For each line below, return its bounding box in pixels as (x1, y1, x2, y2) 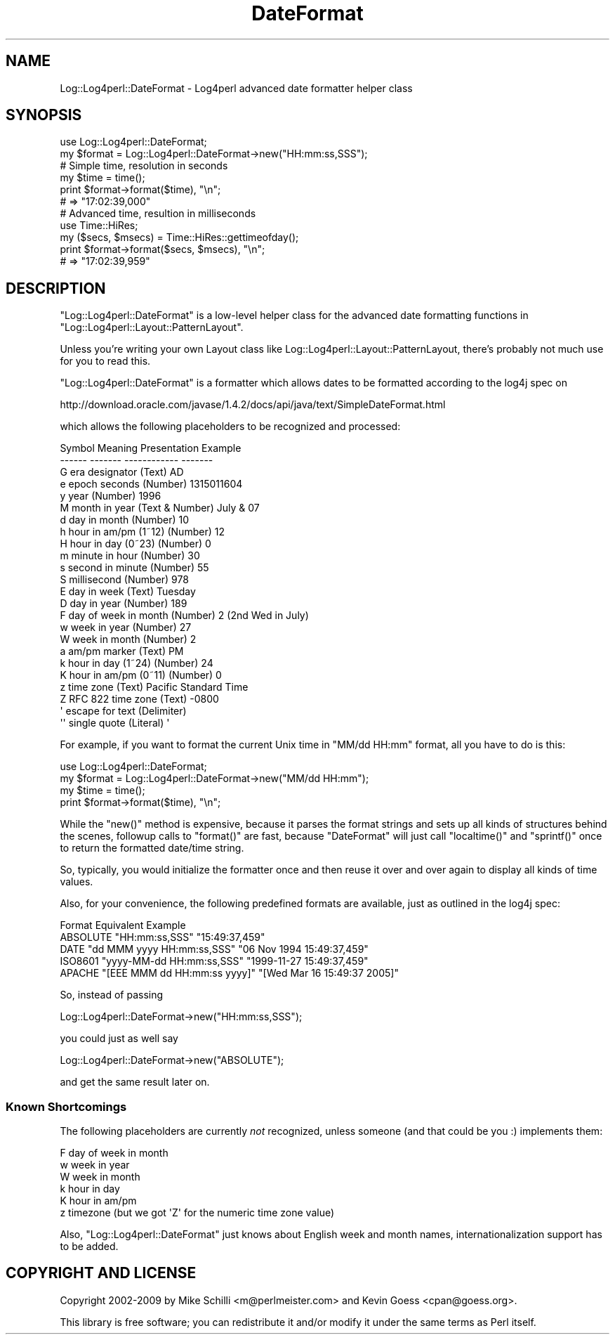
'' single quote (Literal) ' (60, 717, 170, 729)
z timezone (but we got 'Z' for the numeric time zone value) (60, 1206, 335, 1219)
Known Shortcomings (6, 1099, 127, 1114)
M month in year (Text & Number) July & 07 (60, 502, 260, 514)
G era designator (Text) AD (60, 466, 184, 479)
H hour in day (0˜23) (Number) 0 (60, 538, 211, 550)
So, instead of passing (60, 989, 164, 1001)
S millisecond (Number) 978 (60, 573, 189, 586)
